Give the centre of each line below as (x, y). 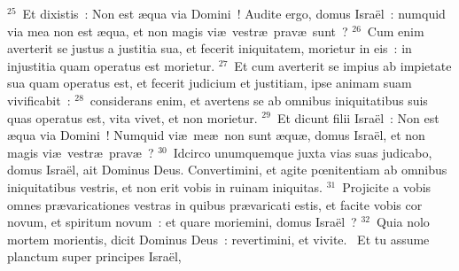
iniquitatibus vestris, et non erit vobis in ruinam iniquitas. (165, 186)
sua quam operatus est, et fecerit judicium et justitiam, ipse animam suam (210, 83)
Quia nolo (403, 222)
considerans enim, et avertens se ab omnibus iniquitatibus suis (259, 100)
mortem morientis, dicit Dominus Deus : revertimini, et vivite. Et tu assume (218, 239)
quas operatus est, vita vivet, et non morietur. (132, 117)
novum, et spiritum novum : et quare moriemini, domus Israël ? (182, 222)
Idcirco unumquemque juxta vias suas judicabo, (303, 152)
